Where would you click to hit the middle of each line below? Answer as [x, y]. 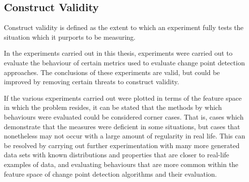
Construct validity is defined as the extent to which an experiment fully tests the [124, 27]
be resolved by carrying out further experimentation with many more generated [122, 145]
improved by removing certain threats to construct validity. [92, 82]
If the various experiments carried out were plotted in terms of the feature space [123, 98]
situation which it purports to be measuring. [70, 37]
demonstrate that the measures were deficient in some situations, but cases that [122, 126]
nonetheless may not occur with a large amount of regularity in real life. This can [124, 136]
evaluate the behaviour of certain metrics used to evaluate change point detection [124, 62]
